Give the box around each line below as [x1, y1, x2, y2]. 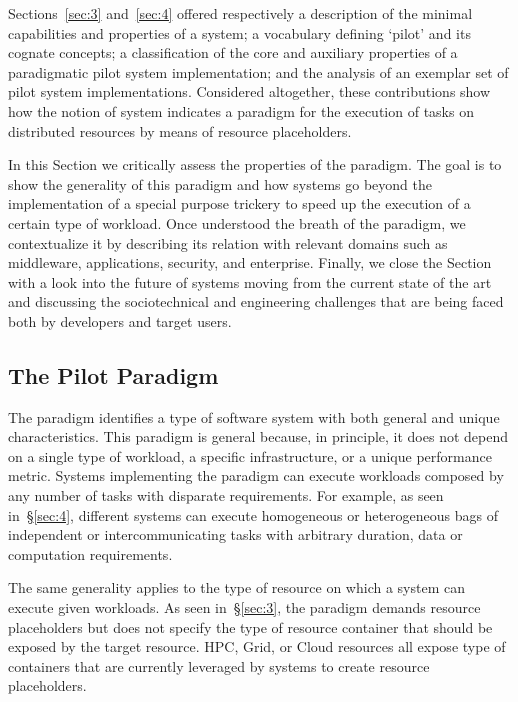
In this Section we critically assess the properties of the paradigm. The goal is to [8, 154, 502, 175]
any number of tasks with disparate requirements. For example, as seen [8, 485, 444, 506]
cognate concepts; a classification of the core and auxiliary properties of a [8, 42, 458, 63]
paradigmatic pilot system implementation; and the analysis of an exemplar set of [8, 61, 509, 82]
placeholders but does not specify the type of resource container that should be [8, 616, 493, 637]
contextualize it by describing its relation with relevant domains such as [8, 232, 448, 253]
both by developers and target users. [8, 310, 232, 331]
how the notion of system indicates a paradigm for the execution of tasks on [8, 100, 474, 121]
